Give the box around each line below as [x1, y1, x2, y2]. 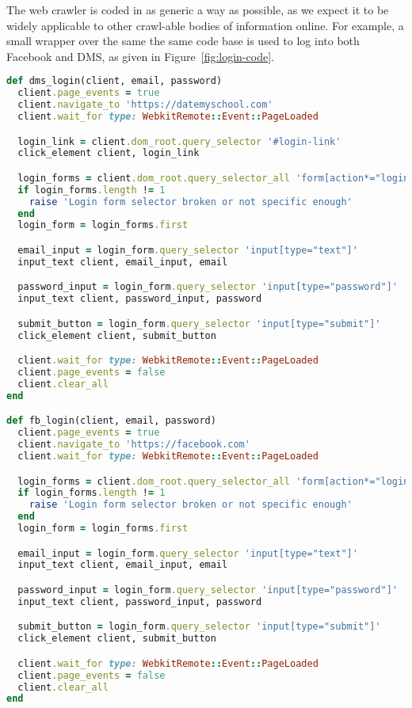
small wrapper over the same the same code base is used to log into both [6, 32, 360, 49]
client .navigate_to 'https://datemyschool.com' [17, 99, 273, 111]
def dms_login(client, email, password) [6, 75, 223, 87]
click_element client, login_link [17, 147, 200, 159]
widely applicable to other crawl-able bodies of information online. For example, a [6, 17, 404, 33]
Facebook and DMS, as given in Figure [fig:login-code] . [6, 48, 274, 64]
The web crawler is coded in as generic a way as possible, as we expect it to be [6, 2, 389, 17]
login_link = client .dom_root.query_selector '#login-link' [17, 135, 341, 147]
